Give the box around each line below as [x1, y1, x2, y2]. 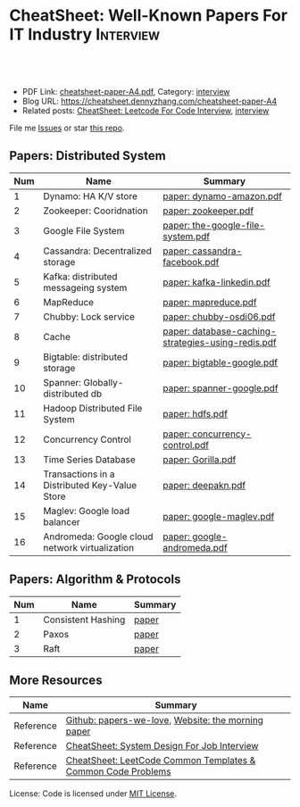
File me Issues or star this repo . [9, 122, 125, 133]
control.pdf [162, 438, 210, 451]
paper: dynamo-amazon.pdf [162, 189, 283, 202]
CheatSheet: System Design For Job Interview [65, 740, 259, 753]
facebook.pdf [162, 255, 220, 268]
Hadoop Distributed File [43, 402, 143, 414]
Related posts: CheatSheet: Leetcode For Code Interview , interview [21, 104, 270, 116]
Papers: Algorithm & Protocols [9, 572, 181, 587]
